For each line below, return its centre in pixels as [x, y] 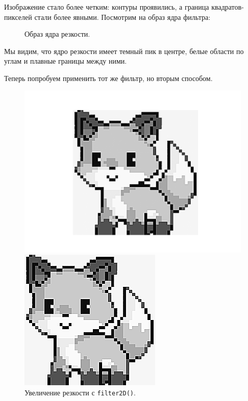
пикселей [18, 17]
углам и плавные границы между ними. [66, 61]
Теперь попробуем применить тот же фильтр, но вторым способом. [108, 78]
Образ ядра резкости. [57, 34]
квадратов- [228, 7]
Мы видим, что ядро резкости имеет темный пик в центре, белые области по [124, 51]
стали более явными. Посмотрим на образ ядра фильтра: [122, 17]
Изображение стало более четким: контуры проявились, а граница [107, 7]
